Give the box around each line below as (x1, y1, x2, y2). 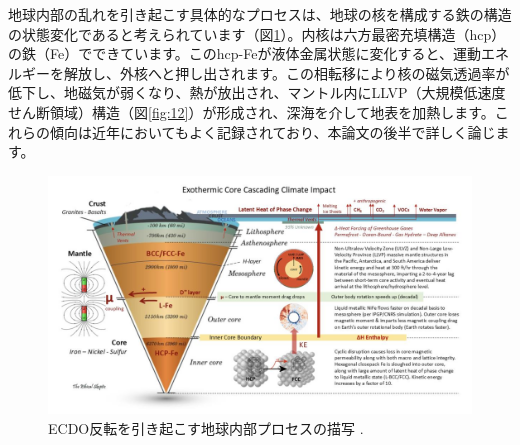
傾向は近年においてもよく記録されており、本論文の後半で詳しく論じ (49, 121, 496, 142)
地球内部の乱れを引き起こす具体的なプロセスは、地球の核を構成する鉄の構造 (8, 4, 512, 24)
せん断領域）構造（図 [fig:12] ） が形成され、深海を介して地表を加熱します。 (8, 101, 495, 122)
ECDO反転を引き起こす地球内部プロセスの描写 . (48, 417, 364, 438)
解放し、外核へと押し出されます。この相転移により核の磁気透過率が (63, 62, 510, 83)
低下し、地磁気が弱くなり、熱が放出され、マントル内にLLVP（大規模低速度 (8, 82, 506, 103)
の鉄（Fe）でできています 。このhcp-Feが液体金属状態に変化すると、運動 (8, 43, 481, 64)
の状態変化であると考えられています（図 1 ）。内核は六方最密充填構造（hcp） (8, 23, 506, 44)
